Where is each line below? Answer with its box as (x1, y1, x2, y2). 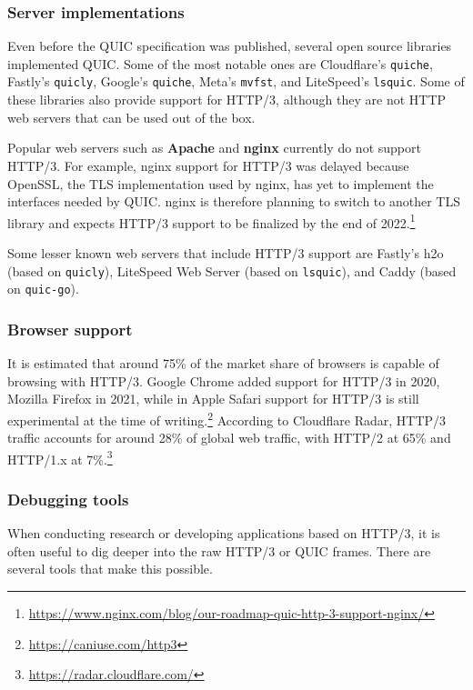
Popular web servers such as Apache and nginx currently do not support (7, 138, 421, 157)
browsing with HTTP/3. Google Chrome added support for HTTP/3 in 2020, (7, 371, 440, 390)
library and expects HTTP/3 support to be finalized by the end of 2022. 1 (7, 210, 416, 232)
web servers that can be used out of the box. (7, 107, 256, 126)
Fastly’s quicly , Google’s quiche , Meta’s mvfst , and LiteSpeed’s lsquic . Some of (7, 72, 465, 91)
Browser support (7, 317, 133, 340)
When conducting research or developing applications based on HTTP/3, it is (7, 524, 440, 543)
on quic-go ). (7, 279, 79, 298)
